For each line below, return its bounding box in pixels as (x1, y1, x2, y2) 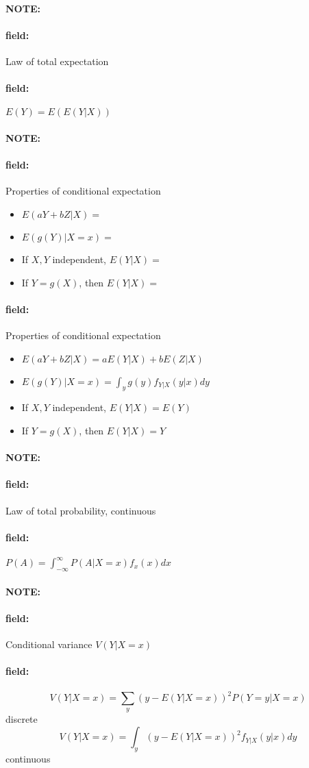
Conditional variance (5, 637, 92, 652)
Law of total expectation (5, 53, 109, 68)
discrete (5, 712, 38, 726)
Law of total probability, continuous (5, 503, 156, 517)
